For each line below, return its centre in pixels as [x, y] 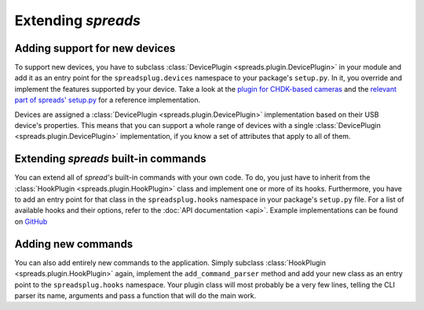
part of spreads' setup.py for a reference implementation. [108, 100]
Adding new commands [74, 244]
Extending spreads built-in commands [110, 159]
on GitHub [31, 221]
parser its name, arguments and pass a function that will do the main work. [135, 295]
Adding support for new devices [95, 48]
